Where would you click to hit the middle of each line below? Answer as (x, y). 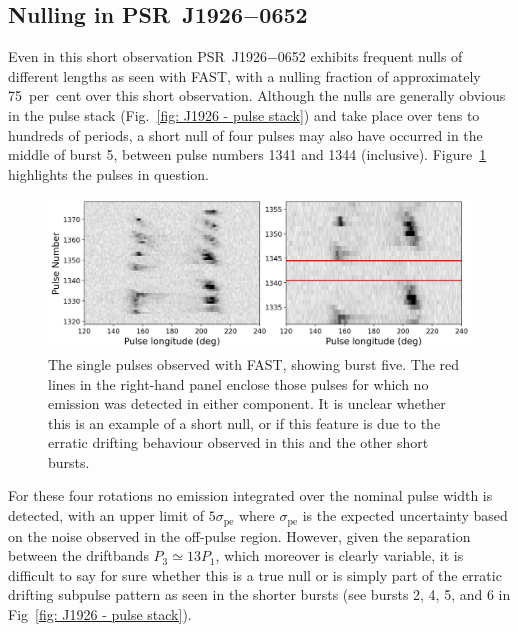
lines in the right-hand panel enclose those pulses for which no (238, 383)
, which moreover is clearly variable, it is (339, 555)
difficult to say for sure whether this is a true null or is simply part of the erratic (255, 574)
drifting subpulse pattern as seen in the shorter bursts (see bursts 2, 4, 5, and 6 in (259, 594)
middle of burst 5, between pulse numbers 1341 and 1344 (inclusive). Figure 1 (247, 154)
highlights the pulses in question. (108, 173)
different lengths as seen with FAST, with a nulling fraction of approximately (244, 75)
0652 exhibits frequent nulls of (370, 56)
